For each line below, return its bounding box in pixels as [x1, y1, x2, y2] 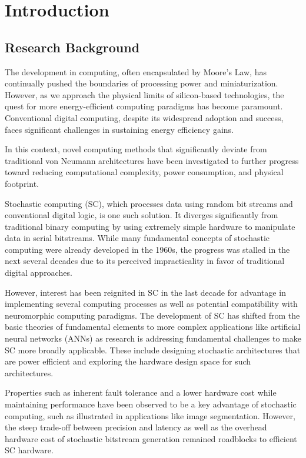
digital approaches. [5, 266, 72, 279]
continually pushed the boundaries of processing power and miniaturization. [5, 77, 278, 89]
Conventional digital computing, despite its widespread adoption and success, [5, 111, 284, 123]
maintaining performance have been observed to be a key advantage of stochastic [5, 398, 297, 410]
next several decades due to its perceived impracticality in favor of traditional [5, 255, 285, 267]
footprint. [5, 177, 39, 189]
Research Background [5, 38, 140, 56]
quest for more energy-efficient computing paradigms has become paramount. [5, 100, 283, 112]
